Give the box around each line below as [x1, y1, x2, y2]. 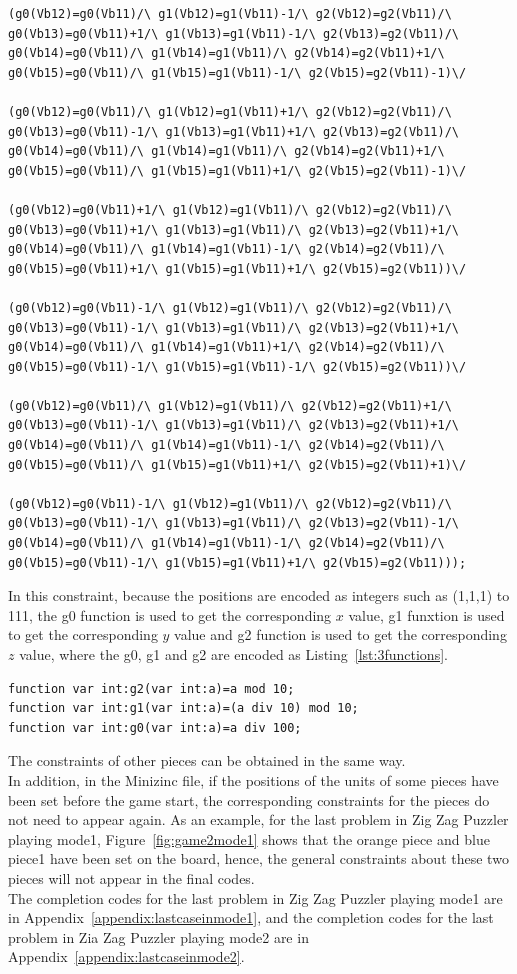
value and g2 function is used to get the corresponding [174, 624, 507, 645]
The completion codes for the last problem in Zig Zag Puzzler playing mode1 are [8, 887, 503, 908]
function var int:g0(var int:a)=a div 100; [8, 720, 302, 735]
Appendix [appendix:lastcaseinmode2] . [8, 946, 245, 967]
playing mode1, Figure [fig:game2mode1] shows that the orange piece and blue [8, 828, 490, 849]
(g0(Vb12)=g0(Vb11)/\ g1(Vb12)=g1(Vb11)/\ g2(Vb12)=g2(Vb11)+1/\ [8, 398, 452, 413]
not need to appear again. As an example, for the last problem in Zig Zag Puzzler [8, 809, 509, 830]
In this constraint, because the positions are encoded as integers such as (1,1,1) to [8, 585, 510, 606]
